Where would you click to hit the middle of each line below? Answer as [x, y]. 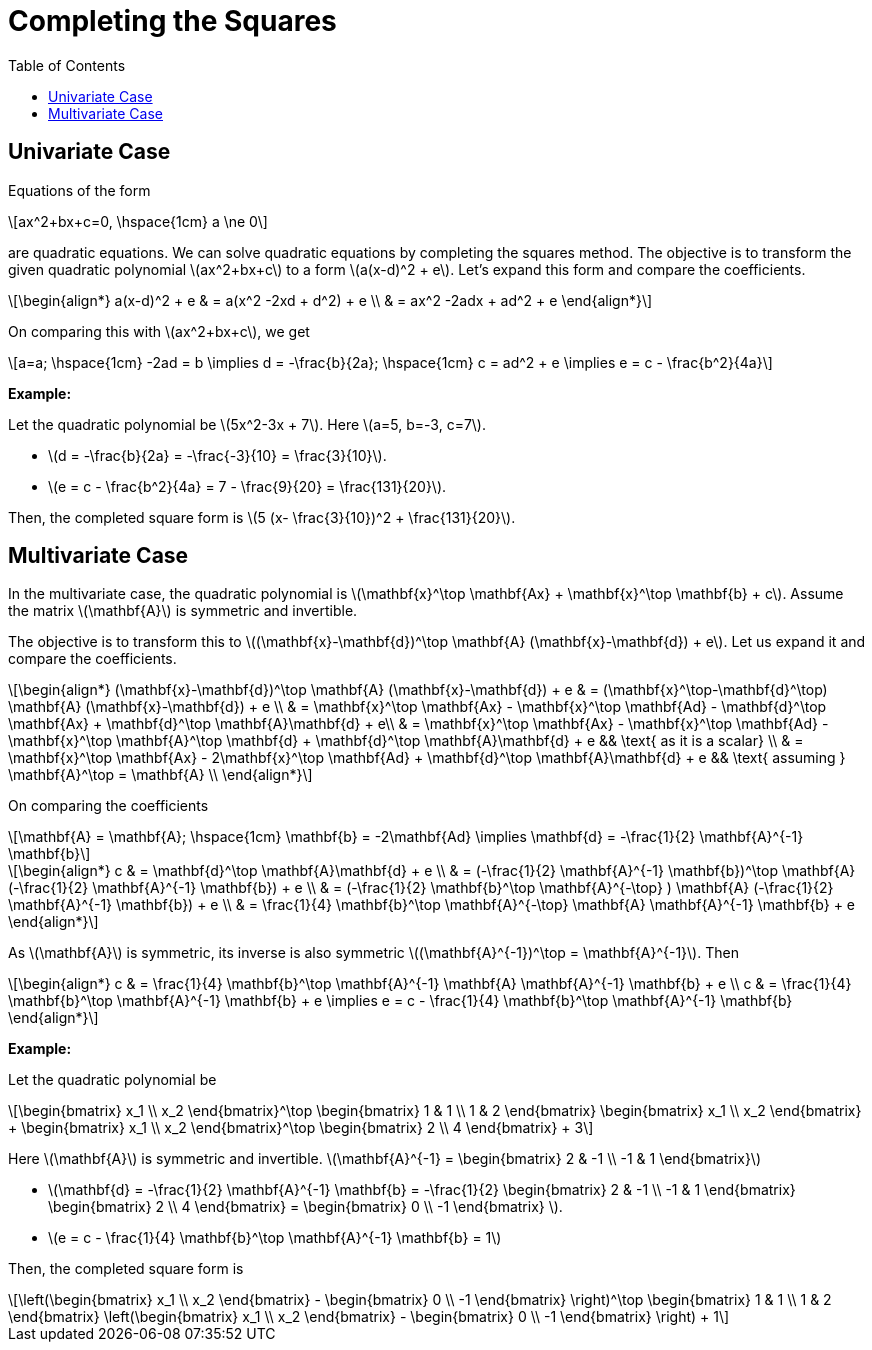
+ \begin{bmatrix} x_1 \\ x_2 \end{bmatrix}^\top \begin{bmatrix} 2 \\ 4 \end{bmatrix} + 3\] [301, 1128]
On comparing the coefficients [108, 806]
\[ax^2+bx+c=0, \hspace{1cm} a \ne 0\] [138, 221]
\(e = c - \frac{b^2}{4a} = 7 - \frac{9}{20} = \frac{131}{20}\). [247, 486]
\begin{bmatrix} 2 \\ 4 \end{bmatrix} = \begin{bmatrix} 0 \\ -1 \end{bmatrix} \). [305, 1207]
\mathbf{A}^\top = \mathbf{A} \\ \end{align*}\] [160, 775]
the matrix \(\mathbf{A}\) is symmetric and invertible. [183, 611]
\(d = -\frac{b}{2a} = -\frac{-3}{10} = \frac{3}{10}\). [217, 455]
